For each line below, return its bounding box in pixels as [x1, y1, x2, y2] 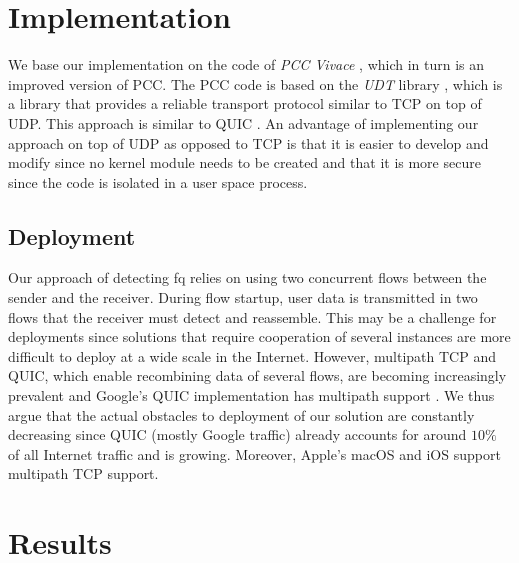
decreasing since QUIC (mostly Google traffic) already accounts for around [8, 424, 467, 445]
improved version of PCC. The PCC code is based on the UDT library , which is [8, 73, 503, 94]
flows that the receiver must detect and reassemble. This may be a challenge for [8, 306, 497, 327]
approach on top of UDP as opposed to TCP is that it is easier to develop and [8, 132, 489, 153]
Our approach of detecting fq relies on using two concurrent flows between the [8, 267, 487, 288]
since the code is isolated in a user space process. [8, 171, 308, 192]
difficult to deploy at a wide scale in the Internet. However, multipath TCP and [8, 345, 497, 366]
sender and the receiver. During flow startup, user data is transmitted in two [8, 287, 478, 308]
